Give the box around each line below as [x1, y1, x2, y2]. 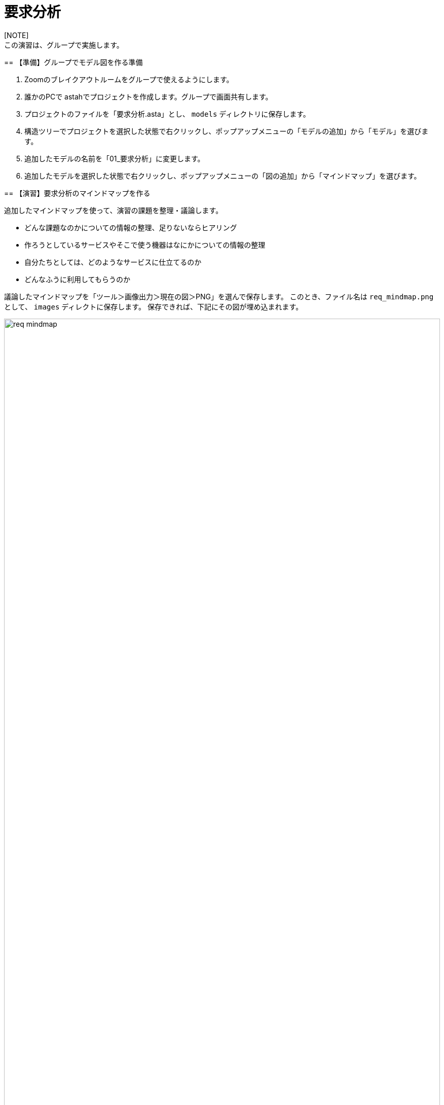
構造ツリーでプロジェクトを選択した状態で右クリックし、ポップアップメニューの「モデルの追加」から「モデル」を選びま [24, 126, 429, 135]
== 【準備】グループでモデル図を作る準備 [4, 57, 143, 66]
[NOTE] [4, 30, 29, 40]
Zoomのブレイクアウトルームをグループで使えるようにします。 [24, 75, 234, 84]
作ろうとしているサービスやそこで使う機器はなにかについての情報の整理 [24, 240, 266, 249]
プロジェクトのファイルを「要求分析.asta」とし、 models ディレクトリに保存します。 [24, 109, 310, 118]
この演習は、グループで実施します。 [4, 40, 124, 49]
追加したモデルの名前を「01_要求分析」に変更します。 [24, 154, 205, 163]
